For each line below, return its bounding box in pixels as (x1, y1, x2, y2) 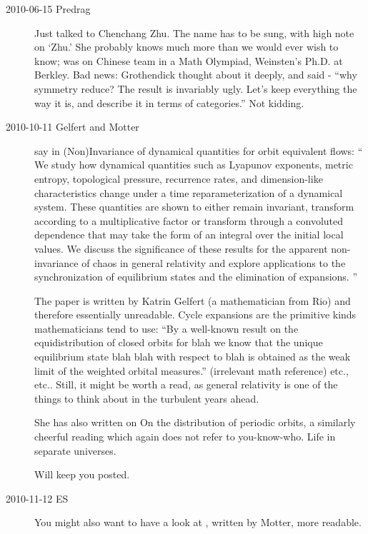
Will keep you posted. (34, 467, 130, 482)
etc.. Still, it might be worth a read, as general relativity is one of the (34, 377, 338, 392)
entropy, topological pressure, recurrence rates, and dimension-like (34, 171, 323, 186)
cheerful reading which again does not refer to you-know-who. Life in (34, 429, 336, 444)
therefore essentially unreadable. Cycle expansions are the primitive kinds (34, 307, 357, 322)
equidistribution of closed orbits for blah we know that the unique (34, 335, 323, 350)
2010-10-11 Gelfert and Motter (6, 119, 139, 134)
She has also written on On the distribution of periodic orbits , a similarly (34, 415, 356, 430)
